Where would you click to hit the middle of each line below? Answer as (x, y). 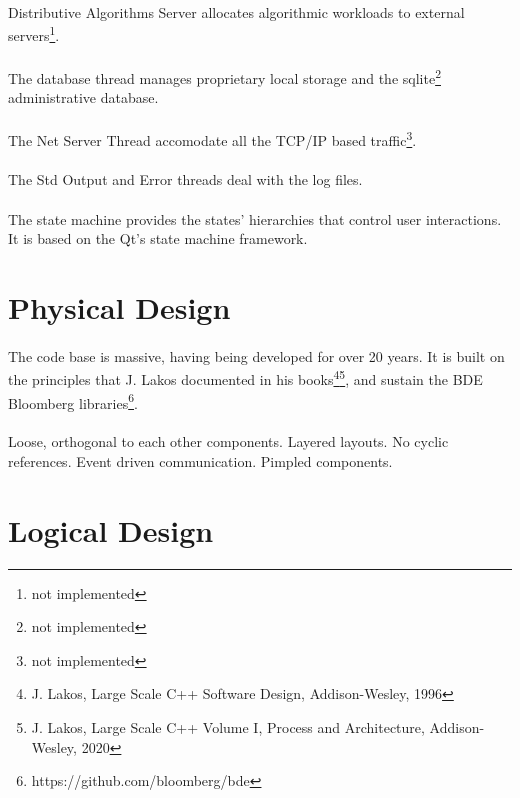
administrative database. (83, 97)
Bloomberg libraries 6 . (73, 401)
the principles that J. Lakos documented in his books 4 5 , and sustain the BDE (245, 377)
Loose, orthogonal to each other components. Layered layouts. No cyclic (228, 441)
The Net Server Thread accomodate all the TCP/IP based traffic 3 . (212, 139)
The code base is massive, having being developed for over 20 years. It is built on (256, 355)
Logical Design (111, 529)
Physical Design (119, 306)
